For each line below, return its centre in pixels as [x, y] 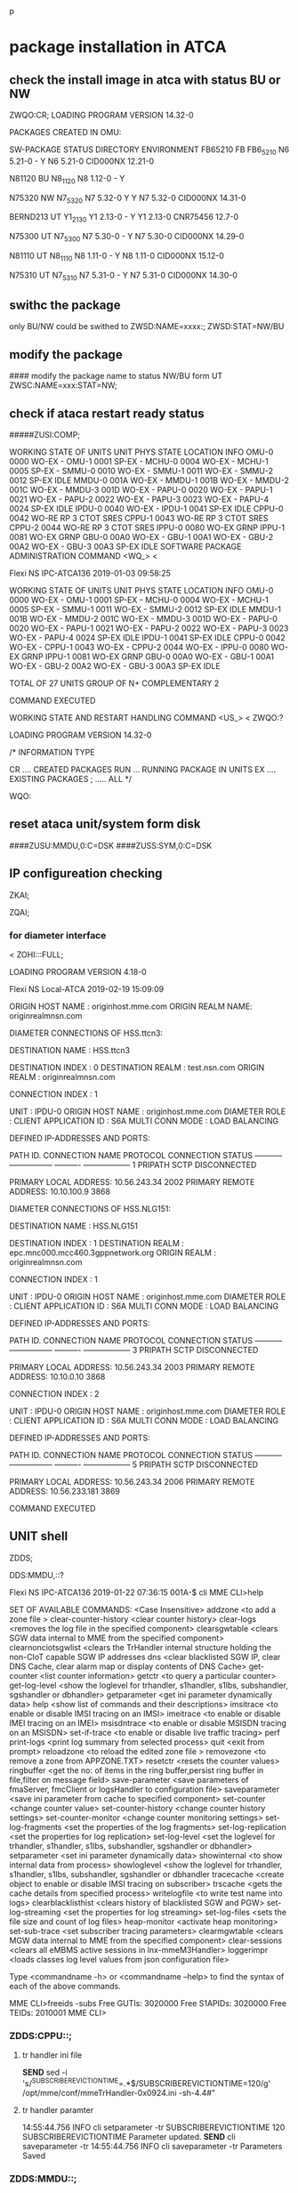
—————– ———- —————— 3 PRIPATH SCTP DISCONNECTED [134, 1350]
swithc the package [65, 305]
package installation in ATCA [118, 47]
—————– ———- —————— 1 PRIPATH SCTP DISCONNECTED [133, 1165]
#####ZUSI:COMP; [45, 435]
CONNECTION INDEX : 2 [54, 1393]
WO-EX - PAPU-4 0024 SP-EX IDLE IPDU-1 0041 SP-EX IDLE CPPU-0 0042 [148, 638]
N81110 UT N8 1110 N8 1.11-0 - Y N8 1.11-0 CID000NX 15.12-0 [117, 257]
